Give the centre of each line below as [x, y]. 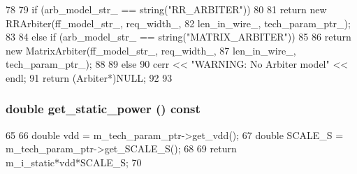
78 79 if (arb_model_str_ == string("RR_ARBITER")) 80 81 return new [166, 9]
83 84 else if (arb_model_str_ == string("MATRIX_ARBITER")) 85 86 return [178, 37]
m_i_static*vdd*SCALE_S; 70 [74, 162]
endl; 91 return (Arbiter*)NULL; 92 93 [89, 77]
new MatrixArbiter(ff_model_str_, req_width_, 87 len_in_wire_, [151, 50]
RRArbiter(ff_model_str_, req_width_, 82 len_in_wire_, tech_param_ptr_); [178, 23]
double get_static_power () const [103, 109]
